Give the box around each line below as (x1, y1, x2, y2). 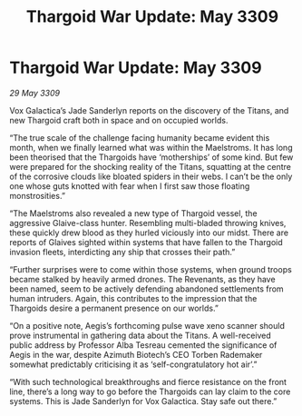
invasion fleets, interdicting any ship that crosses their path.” (9, 246, 236, 257)
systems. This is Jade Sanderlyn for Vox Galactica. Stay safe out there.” (9, 395, 278, 406)
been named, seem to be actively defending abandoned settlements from (9, 283, 284, 294)
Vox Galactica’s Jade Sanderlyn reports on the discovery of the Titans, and (9, 104, 289, 115)
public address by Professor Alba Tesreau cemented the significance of (9, 339, 278, 351)
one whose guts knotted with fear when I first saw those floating (9, 180, 250, 192)
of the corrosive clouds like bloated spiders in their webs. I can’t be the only (9, 171, 293, 182)
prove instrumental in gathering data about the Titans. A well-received (9, 330, 272, 341)
